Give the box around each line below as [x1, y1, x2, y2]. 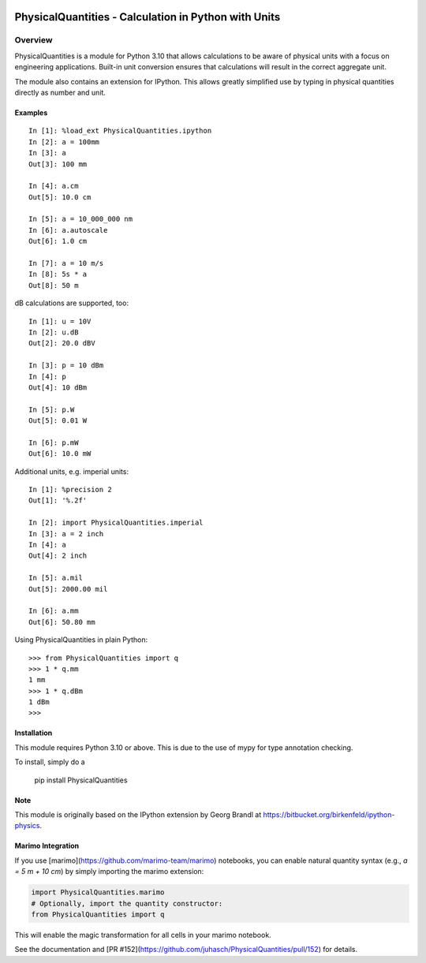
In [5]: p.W [28, 405, 75, 414]
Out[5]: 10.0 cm [28, 192, 92, 201]
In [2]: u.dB [28, 327, 79, 337]
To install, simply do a [14, 757, 86, 767]
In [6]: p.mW [28, 438, 79, 447]
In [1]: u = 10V [28, 316, 92, 326]
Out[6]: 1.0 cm [28, 237, 88, 246]
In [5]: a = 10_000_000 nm [28, 215, 133, 224]
